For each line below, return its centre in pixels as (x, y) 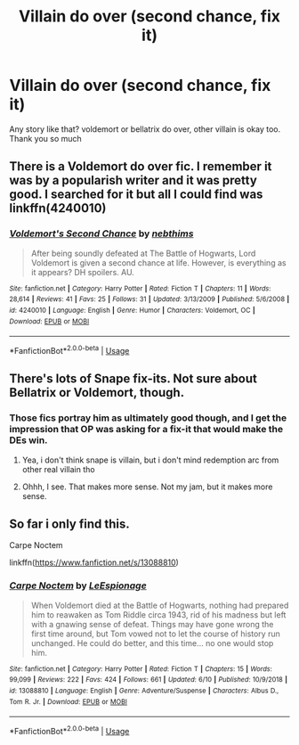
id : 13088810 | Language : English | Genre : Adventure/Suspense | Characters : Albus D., (144, 691)
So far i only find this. (70, 524)
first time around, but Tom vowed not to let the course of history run (155, 634)
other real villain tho (58, 469)
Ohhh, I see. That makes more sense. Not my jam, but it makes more (147, 487)
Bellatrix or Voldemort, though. (97, 393)
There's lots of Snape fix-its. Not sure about (133, 379)
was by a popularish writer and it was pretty (133, 180)
